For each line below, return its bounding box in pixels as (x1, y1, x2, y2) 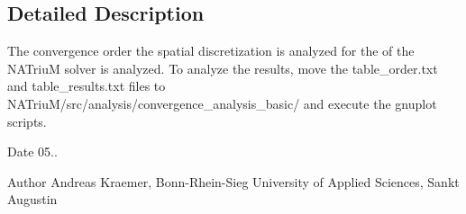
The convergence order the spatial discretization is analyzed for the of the (7, 41, 415, 60)
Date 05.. (7, 142, 58, 161)
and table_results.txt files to (7, 76, 166, 95)
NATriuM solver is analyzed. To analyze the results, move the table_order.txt (7, 58, 438, 77)
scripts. (7, 111, 47, 130)
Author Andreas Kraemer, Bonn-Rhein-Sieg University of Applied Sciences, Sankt (7, 172, 460, 191)
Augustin (7, 190, 58, 209)
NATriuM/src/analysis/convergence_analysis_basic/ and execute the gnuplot (7, 94, 437, 112)
